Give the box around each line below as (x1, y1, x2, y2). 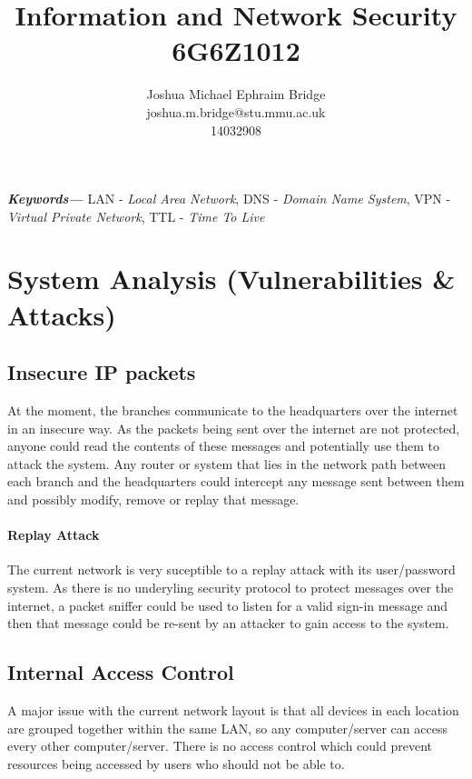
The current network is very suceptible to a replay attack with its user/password (7, 560, 456, 579)
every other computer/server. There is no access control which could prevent (7, 736, 433, 755)
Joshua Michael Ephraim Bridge (146, 85, 326, 104)
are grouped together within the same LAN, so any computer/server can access (7, 718, 447, 737)
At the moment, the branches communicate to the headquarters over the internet (7, 401, 458, 420)
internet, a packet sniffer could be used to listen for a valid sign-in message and (7, 595, 448, 614)
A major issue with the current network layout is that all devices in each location (7, 700, 459, 719)
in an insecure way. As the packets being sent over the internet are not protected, (7, 418, 460, 437)
